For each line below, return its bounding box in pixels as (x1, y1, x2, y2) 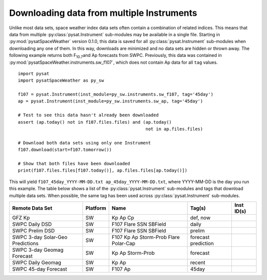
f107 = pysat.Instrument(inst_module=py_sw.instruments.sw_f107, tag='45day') (18, 92, 214, 97)
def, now (190, 214, 211, 221)
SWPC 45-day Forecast (12, 265, 67, 272)
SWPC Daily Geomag (12, 259, 61, 266)
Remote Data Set (12, 204, 52, 211)
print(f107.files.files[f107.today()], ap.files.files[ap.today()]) (18, 168, 187, 173)
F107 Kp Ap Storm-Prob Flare (111, 233, 180, 240)
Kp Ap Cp (111, 214, 134, 221)
